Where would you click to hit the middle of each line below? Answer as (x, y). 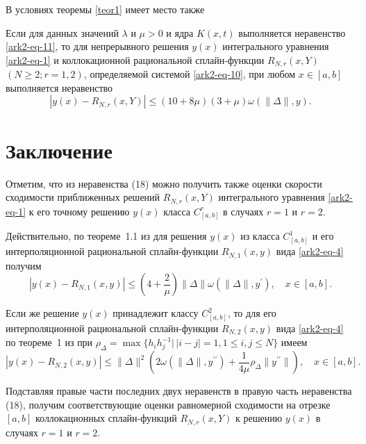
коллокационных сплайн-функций (106, 418)
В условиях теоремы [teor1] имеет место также (105, 9)
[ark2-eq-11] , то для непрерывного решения (97, 46)
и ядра (180, 32)
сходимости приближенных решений (83, 197)
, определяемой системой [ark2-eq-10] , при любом (190, 74)
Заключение (59, 150)
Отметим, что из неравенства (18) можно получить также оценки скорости (164, 183)
